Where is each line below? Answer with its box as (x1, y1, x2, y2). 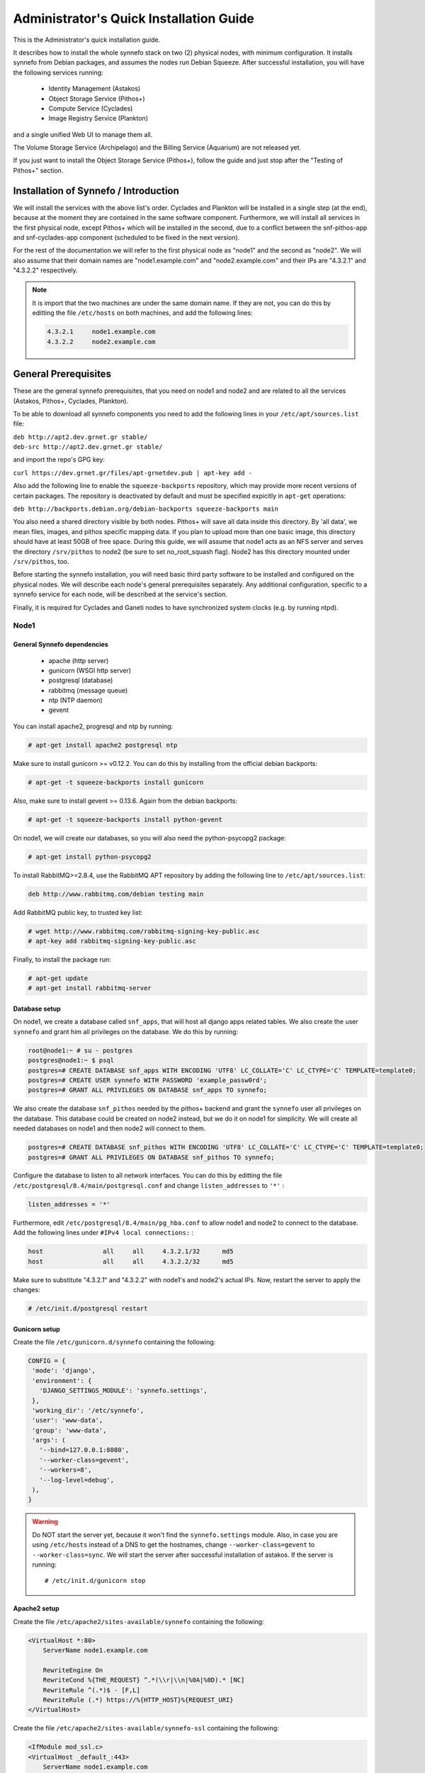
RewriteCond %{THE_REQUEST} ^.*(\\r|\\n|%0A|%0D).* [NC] (42, 1676, 245, 1684)
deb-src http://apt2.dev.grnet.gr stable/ (13, 443, 163, 451)
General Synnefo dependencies (13, 640, 109, 649)
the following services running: (13, 68, 103, 77)
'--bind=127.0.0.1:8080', (39, 1446, 130, 1454)
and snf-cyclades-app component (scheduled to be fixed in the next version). (13, 233, 240, 241)
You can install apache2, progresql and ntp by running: (13, 722, 174, 730)
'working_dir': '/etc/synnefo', (32, 1406, 144, 1414)
